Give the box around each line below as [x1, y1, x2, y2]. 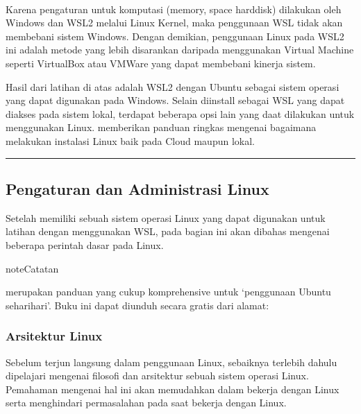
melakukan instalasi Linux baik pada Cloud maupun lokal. [6, 133, 255, 148]
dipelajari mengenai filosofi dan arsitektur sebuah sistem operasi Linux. [6, 368, 309, 383]
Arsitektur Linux [6, 327, 103, 345]
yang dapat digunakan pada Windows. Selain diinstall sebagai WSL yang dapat [6, 93, 345, 107]
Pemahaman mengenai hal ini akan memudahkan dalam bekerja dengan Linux [6, 381, 339, 396]
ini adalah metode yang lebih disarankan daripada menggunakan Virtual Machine [6, 42, 354, 57]
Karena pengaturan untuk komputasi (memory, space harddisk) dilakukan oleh [6, 1, 342, 16]
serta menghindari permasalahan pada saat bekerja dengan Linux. [6, 395, 287, 410]
